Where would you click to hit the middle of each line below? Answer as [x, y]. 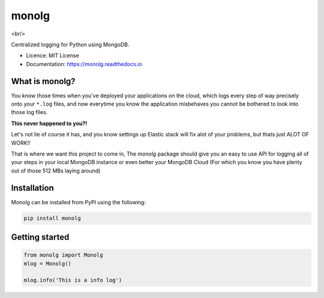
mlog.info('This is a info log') [73, 280]
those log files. [29, 112]
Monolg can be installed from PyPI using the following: [79, 202]
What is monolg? [43, 81]
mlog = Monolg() [48, 263]
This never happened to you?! [49, 123]
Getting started [40, 237]
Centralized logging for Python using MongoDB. [70, 44]
